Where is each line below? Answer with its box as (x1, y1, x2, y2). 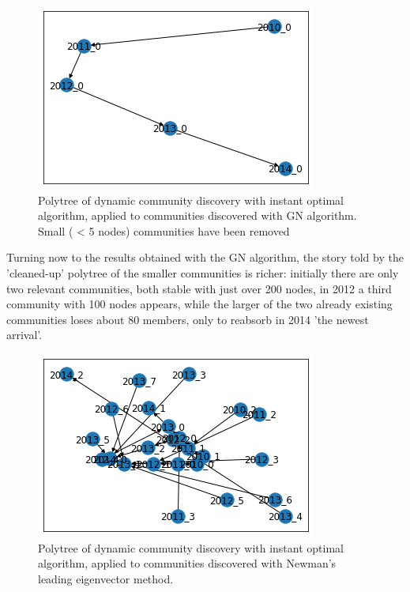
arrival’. (6, 326, 43, 343)
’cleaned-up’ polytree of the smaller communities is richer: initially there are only (6, 264, 399, 281)
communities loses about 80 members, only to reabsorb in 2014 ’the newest (6, 311, 369, 327)
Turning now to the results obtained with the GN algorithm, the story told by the (6, 249, 404, 266)
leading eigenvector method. (38, 570, 174, 586)
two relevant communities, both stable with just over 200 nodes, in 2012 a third (6, 280, 392, 296)
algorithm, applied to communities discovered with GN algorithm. (38, 207, 357, 224)
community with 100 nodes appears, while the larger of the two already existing (6, 296, 393, 312)
